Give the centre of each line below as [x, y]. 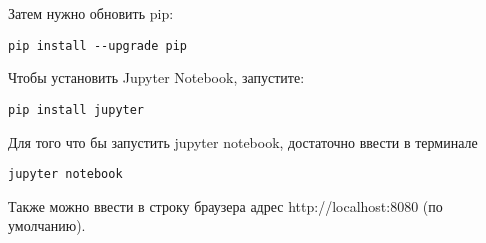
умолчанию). [47, 225]
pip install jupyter [76, 109]
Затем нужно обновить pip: [91, 13]
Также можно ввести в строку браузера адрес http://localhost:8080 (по [225, 205]
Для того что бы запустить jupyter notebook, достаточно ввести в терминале [243, 141]
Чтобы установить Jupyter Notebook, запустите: [156, 77]
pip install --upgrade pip [97, 45]
